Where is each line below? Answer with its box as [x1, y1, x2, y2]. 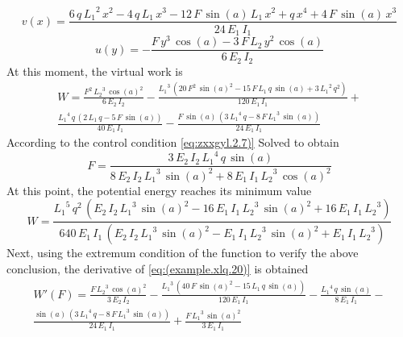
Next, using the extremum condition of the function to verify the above [6, 244, 359, 261]
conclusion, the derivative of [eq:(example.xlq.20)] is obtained [6, 260, 309, 277]
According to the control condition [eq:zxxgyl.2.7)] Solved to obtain [6, 134, 339, 151]
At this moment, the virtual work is [6, 62, 183, 79]
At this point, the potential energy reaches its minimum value [6, 181, 312, 198]
